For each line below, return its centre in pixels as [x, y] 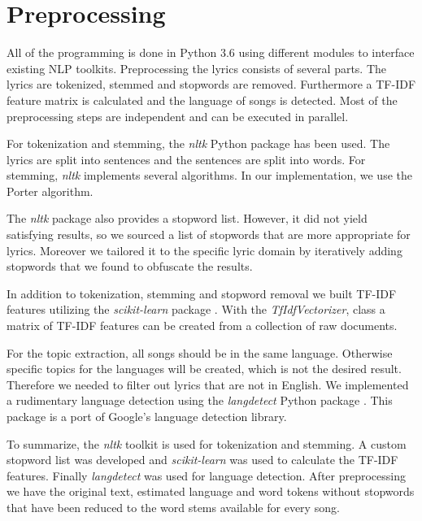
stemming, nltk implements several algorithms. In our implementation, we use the [209, 175]
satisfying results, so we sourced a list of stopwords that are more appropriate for [209, 234]
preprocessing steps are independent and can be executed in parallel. [178, 116]
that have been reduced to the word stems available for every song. [173, 507]
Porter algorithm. [50, 191]
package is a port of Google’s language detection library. [147, 416]
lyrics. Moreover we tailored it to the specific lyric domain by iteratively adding [204, 250]
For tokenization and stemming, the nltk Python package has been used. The [198, 143]
